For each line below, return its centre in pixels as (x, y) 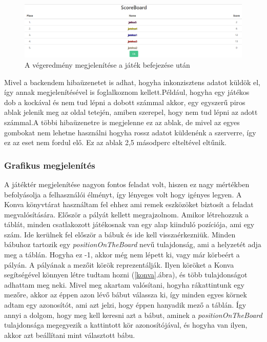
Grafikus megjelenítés (50, 165)
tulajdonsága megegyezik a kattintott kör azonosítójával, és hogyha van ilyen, (126, 325)
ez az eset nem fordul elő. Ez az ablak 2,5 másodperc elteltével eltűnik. (115, 142)
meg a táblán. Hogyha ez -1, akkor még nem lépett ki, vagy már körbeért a (122, 255)
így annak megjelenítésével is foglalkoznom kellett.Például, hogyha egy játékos (127, 92)
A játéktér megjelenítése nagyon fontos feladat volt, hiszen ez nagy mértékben (127, 184)
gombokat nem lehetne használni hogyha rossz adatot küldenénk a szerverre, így (130, 132)
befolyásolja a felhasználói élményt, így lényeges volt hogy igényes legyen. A (123, 194)
